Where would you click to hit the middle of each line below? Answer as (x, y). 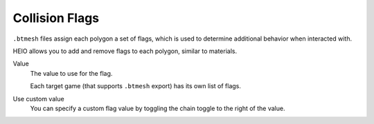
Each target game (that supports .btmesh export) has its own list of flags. (136, 86)
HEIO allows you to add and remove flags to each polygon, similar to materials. (125, 51)
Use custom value (39, 99)
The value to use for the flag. (71, 73)
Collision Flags (56, 18)
